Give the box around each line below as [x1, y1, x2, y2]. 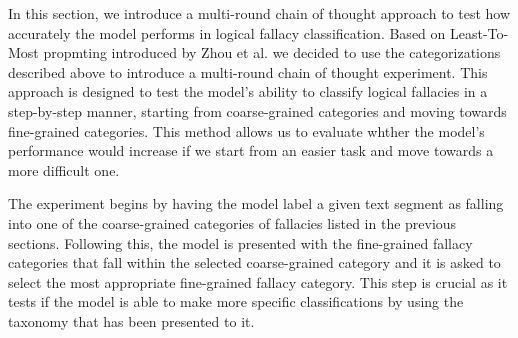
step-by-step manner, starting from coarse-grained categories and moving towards [8, 100, 507, 121]
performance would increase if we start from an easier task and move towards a [8, 140, 494, 161]
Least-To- [449, 22, 509, 43]
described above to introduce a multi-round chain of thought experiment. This [8, 61, 488, 82]
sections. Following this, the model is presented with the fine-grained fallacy [8, 232, 473, 253]
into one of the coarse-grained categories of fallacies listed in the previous [8, 212, 457, 233]
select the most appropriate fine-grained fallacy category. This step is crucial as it [8, 271, 508, 292]
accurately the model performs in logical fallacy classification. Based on [8, 22, 446, 43]
